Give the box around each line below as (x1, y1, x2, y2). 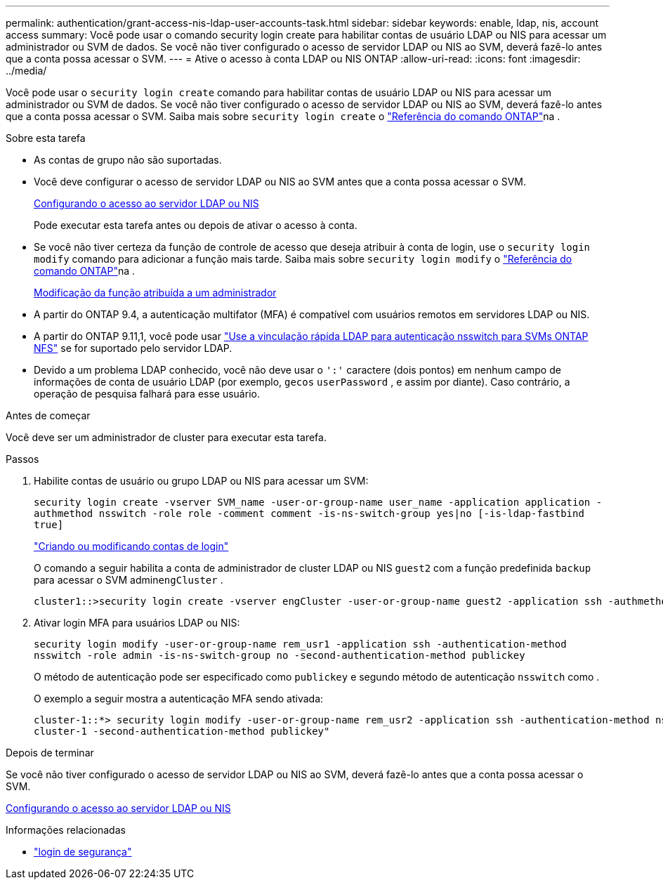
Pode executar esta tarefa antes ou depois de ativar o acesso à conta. (34, 219, 357, 231)
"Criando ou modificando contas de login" (34, 540, 229, 552)
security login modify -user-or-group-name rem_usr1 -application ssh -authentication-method (34, 638, 567, 650)
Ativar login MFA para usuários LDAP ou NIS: (34, 617, 240, 629)
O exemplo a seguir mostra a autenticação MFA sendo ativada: (34, 693, 324, 704)
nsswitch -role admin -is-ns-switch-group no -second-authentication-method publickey (34, 650, 525, 661)
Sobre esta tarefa (6, 132, 86, 144)
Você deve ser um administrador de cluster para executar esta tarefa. (6, 431, 327, 443)
